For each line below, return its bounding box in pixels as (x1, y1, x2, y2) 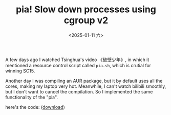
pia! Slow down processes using (16, 4, 156, 15)
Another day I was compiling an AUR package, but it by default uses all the (5, 78, 163, 84)
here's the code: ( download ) (5, 104, 65, 110)
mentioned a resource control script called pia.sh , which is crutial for (5, 62, 152, 68)
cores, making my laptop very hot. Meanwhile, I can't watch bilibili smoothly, (5, 83, 166, 89)
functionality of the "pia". (5, 94, 58, 100)
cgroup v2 (63, 14, 109, 26)
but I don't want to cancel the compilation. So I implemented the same (5, 88, 153, 94)
